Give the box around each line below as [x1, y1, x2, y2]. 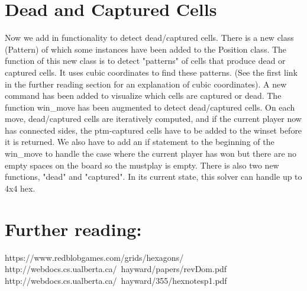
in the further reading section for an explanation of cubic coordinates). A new [5, 77, 287, 90]
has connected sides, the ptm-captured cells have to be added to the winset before [5, 124, 302, 136]
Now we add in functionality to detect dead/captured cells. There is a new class [5, 31, 294, 44]
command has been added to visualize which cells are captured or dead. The [5, 89, 282, 102]
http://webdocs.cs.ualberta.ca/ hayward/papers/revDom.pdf [5, 263, 227, 275]
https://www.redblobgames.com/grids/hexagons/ [5, 251, 184, 263]
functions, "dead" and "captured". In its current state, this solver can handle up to [5, 170, 302, 183]
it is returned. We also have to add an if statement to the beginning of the [5, 135, 274, 148]
